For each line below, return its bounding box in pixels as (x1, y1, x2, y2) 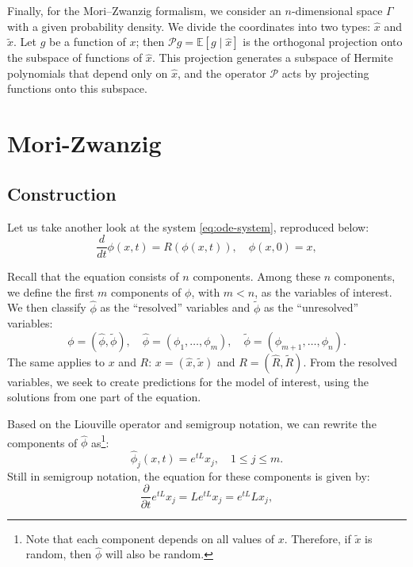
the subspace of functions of (7, 49, 143, 66)
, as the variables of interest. (254, 283, 392, 300)
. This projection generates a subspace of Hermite (151, 49, 393, 66)
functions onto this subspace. (7, 80, 147, 97)
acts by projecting (281, 64, 369, 81)
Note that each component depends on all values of (25, 530, 274, 546)
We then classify (7, 299, 86, 316)
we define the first (7, 283, 94, 300)
